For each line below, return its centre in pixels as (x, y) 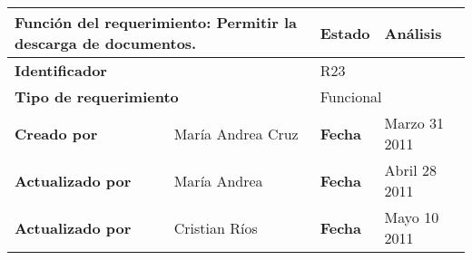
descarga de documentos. (106, 43)
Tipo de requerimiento (97, 96)
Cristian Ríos (216, 227)
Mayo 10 (412, 217)
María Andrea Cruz (236, 133)
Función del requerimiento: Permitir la (156, 22)
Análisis (413, 33)
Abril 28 (410, 170)
